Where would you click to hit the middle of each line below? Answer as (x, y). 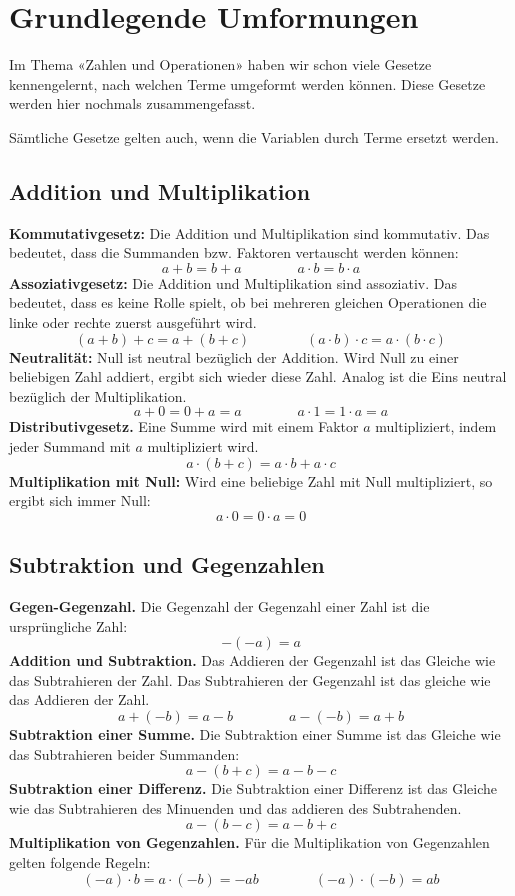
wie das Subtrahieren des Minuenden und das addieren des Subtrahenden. (235, 807)
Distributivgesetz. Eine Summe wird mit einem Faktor (184, 426)
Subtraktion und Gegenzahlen (167, 564)
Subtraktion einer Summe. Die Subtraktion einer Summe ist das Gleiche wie (255, 734)
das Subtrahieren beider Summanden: (124, 753)
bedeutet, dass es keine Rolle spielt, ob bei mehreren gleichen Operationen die (248, 302)
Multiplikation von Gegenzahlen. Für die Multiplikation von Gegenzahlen (249, 842)
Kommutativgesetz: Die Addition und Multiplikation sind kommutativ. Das (249, 232)
